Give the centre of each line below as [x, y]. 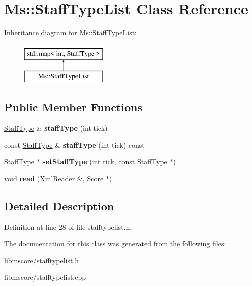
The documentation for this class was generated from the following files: [115, 244]
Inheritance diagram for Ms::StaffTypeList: [70, 32]
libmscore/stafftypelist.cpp [45, 277]
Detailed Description [59, 205]
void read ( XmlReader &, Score [54, 178]
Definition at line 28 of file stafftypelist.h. [68, 226]
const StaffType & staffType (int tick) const [74, 145]
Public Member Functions [73, 107]
